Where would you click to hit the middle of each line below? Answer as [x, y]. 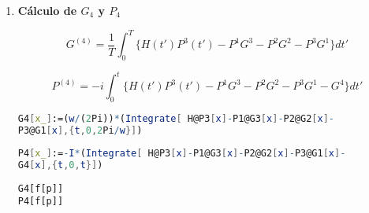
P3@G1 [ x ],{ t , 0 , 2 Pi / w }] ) [80, 131]
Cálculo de [47, 10]
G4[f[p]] [41, 188]
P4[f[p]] [41, 202]
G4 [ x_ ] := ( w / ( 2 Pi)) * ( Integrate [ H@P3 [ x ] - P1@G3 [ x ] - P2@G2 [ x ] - [176, 119]
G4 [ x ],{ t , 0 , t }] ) [60, 165]
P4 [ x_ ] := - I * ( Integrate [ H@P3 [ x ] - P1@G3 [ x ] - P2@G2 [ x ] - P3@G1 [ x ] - [182, 153]
